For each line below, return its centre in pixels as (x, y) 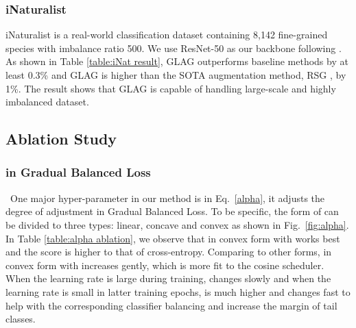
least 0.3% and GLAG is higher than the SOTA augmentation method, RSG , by (176, 75)
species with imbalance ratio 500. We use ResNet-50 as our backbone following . (174, 48)
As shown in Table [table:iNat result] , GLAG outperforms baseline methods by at (177, 61)
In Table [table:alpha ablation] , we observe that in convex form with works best (173, 238)
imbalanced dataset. (47, 102)
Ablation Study (61, 139)
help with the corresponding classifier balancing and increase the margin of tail (171, 305)
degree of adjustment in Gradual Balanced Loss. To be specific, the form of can (172, 211)
